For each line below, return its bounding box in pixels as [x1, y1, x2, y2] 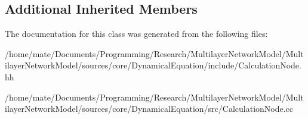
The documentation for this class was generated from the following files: [5, 27, 268, 40]
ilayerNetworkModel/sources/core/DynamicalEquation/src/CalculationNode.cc [5, 102, 294, 115]
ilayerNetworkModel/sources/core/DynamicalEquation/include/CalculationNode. [5, 59, 301, 71]
